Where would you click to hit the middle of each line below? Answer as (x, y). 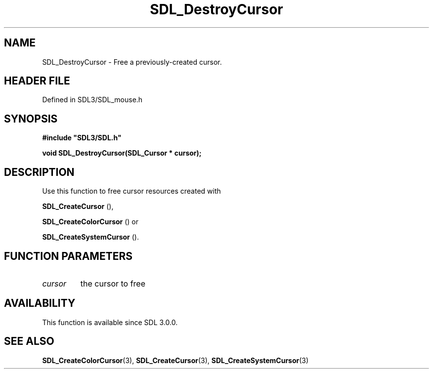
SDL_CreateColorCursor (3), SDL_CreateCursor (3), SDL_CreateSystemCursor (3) (175, 360)
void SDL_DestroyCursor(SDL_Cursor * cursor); (122, 153)
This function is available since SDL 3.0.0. (110, 322)
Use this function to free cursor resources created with (131, 191)
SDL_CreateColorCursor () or (90, 222)
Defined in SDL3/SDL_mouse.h (92, 100)
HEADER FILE (37, 81)
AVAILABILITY (40, 303)
